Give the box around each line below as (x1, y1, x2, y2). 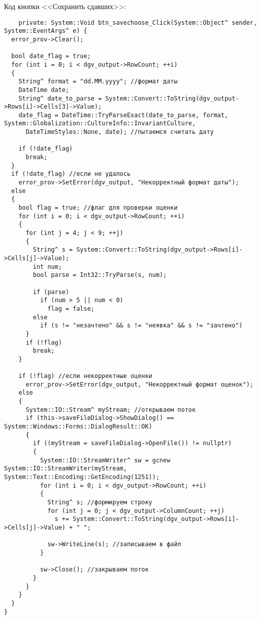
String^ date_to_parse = (18, 94, 102, 102)
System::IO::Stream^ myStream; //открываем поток (25, 406, 196, 413)
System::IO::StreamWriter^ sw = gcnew (40, 456, 171, 464)
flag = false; (47, 305, 94, 312)
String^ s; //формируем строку (47, 499, 152, 506)
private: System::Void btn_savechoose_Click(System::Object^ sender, (18, 19, 257, 26)
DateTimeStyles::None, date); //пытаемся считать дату (25, 128, 214, 136)
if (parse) (33, 288, 69, 296)
